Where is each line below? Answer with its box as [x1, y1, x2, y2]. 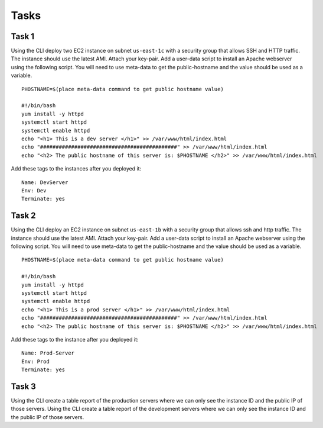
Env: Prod [21, 358, 50, 365]
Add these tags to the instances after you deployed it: [11, 165, 142, 172]
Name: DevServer [21, 179, 68, 186]
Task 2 [11, 211, 36, 221]
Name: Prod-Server [21, 350, 75, 356]
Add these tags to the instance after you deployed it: [11, 336, 139, 343]
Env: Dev [21, 187, 47, 194]
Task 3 [11, 381, 37, 391]
